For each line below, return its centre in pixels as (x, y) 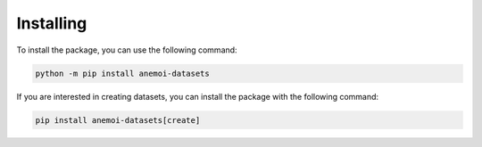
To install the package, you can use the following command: (127, 50)
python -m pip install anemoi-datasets (122, 73)
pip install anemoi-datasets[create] (118, 120)
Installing (52, 23)
